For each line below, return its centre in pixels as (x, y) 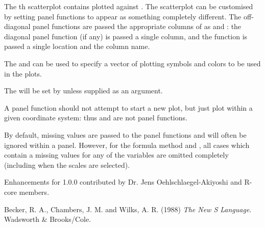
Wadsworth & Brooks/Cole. (47, 219)
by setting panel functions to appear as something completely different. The (123, 16)
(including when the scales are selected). (67, 164)
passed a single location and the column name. (77, 46)
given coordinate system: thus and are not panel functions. (96, 118)
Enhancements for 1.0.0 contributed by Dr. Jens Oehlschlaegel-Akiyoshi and (123, 182)
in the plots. (23, 73)
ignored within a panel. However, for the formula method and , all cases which (127, 145)
